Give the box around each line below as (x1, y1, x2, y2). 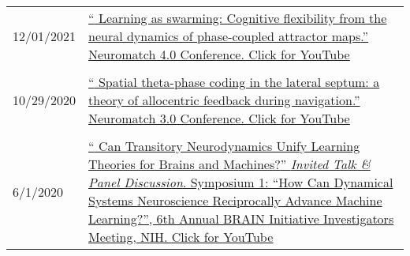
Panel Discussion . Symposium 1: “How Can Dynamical (88, 173, 393, 191)
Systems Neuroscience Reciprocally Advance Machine (88, 191, 382, 209)
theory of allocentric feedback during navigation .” (88, 91, 360, 109)
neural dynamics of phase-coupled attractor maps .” (88, 27, 369, 45)
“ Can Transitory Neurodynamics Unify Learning (88, 137, 360, 155)
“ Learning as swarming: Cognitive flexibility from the (88, 9, 387, 27)
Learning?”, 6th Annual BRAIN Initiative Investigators (88, 209, 394, 228)
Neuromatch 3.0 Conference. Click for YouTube (88, 109, 350, 127)
